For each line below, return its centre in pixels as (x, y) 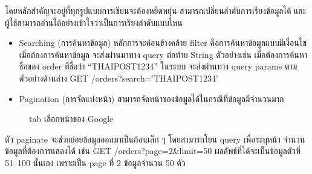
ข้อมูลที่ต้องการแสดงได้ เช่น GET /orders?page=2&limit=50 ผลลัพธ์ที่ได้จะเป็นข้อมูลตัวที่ (153, 151)
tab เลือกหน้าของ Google (71, 119)
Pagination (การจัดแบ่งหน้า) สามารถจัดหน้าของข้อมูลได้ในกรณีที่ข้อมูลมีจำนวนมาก (151, 98)
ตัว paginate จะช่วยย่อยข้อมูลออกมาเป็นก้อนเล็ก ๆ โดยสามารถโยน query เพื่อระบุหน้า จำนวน (155, 139)
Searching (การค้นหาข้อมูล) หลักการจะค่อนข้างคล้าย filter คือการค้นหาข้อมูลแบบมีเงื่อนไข (163, 43)
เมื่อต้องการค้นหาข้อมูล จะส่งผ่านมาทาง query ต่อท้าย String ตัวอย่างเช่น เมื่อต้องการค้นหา (163, 54)
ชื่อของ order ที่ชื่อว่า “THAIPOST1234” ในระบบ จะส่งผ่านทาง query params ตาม (158, 66)
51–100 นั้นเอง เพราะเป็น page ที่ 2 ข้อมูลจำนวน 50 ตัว (95, 162)
